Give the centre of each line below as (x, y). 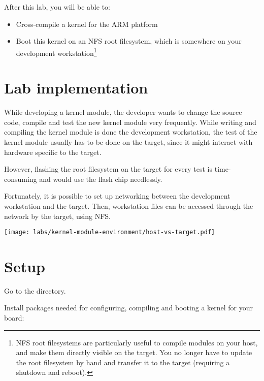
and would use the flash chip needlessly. (101, 179)
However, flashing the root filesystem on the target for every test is (108, 169)
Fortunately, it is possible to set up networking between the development (117, 196)
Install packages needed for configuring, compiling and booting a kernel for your (129, 308)
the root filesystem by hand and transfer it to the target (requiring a (123, 362)
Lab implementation (76, 88)
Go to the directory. (35, 290)
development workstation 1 (56, 52)
